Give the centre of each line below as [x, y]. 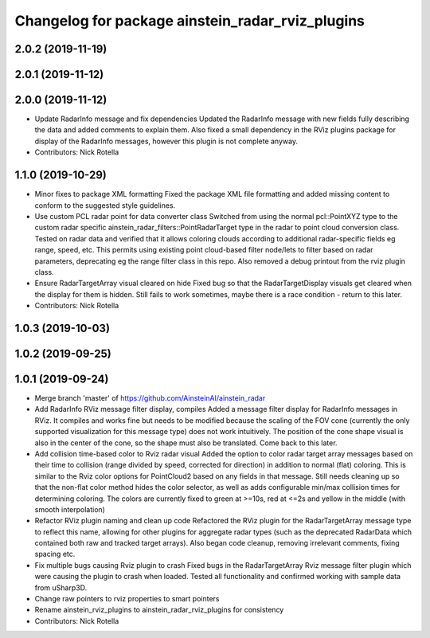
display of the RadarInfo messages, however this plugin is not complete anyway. [166, 141]
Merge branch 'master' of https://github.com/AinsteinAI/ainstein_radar [150, 398]
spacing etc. [55, 554]
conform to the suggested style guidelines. [105, 205]
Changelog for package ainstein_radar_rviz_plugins [190, 21]
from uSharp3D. [61, 587]
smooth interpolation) [70, 509]
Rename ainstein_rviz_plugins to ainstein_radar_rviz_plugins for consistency [159, 610]
